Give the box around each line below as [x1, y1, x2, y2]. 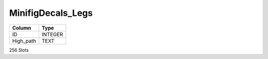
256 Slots [9, 47, 29, 53]
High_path [12, 37, 37, 44]
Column [12, 24, 32, 31]
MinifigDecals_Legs [9, 7, 93, 18]
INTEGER [41, 31, 63, 38]
